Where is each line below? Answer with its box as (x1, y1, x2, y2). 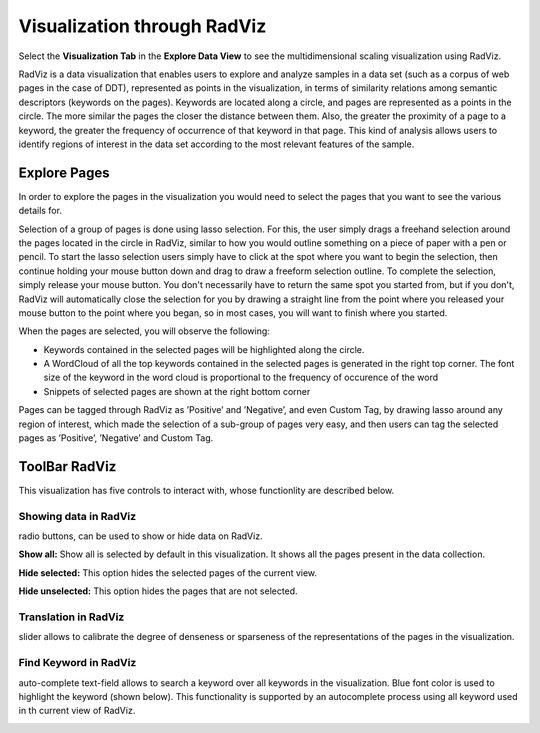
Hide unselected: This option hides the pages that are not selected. (18, 585, 299, 597)
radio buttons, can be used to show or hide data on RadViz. (18, 530, 264, 542)
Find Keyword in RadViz (18, 656, 137, 670)
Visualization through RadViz (18, 15, 267, 37)
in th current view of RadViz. (18, 705, 136, 717)
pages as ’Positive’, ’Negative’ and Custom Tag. (18, 432, 214, 444)
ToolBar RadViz (18, 458, 117, 475)
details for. (18, 205, 62, 217)
